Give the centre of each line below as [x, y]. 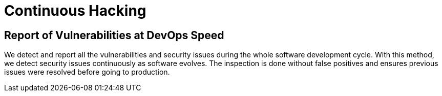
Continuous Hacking [75, 11]
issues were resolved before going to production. [87, 72]
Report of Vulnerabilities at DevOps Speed [114, 35]
